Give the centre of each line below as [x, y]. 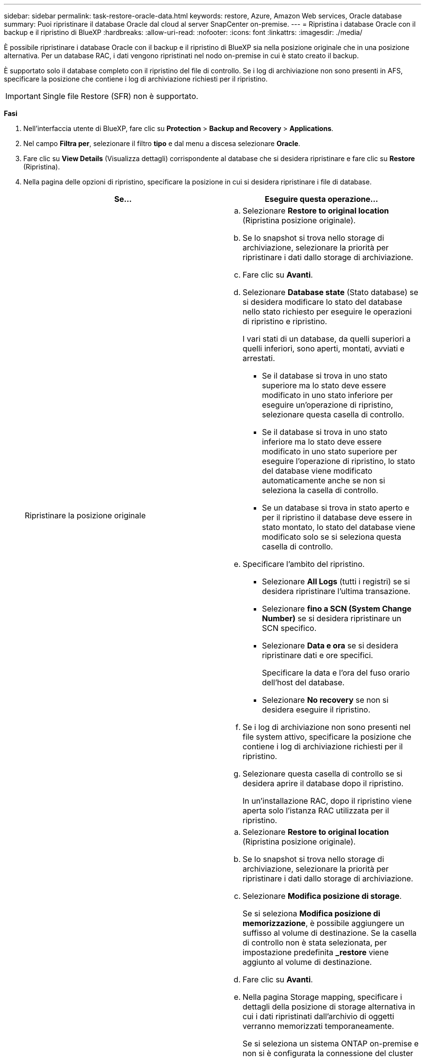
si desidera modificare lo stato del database [323, 302]
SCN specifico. [289, 628]
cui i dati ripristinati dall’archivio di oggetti [319, 1016]
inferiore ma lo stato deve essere [322, 442]
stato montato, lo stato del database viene [339, 527]
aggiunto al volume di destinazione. [307, 962]
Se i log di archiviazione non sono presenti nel [327, 727]
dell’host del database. [303, 682]
